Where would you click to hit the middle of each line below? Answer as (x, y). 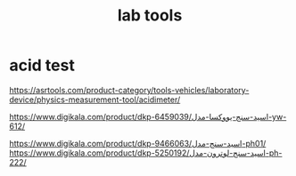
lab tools (150, 16)
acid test (42, 65)
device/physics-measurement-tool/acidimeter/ (95, 100)
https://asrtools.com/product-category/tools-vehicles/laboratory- (129, 90)
